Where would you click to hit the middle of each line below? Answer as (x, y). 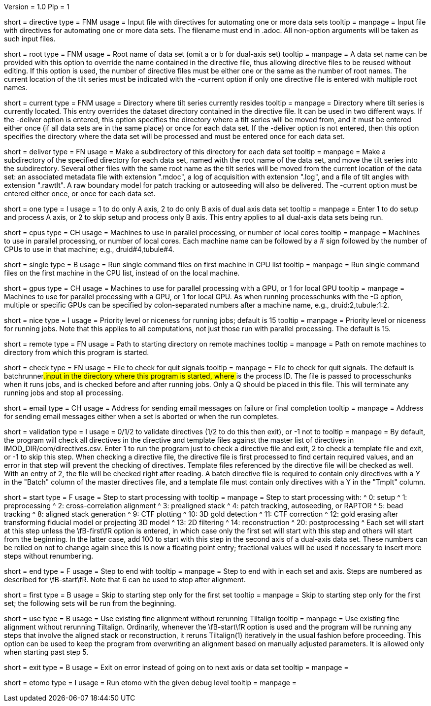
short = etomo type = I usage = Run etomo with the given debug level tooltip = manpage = (150, 683)
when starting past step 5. (46, 652)
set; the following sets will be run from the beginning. (90, 603)
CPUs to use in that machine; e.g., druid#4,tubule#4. (89, 249)
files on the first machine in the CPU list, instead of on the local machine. (122, 273)
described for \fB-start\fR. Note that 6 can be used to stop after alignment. (125, 580)
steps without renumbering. (49, 556)
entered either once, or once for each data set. (80, 194)
